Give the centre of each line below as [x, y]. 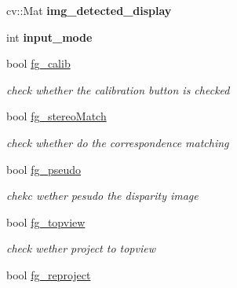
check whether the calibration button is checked [118, 89]
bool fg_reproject [49, 274]
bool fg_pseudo [44, 169]
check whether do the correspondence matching [118, 142]
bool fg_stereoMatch [57, 116]
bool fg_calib [38, 63]
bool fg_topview [46, 222]
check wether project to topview [81, 248]
